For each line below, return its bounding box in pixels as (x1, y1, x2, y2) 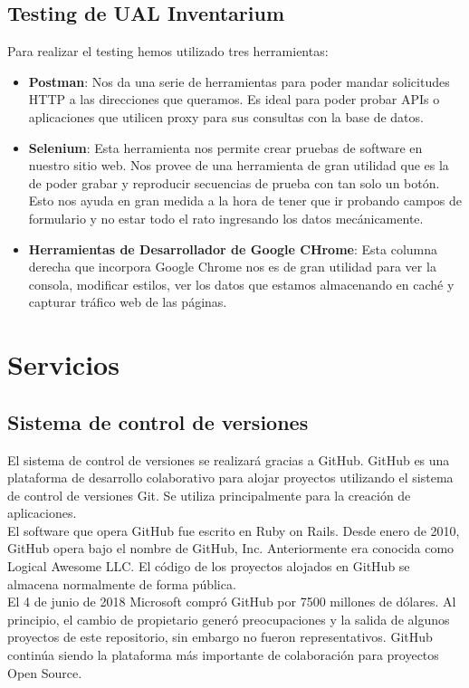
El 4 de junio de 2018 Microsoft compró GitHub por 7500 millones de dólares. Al (7, 592, 456, 611)
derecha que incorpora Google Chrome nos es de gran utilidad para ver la (28, 257, 436, 276)
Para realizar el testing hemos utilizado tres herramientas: (7, 42, 329, 61)
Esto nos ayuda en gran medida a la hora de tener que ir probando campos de (28, 191, 462, 210)
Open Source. (7, 663, 82, 682)
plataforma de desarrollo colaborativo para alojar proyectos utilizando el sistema (7, 468, 454, 487)
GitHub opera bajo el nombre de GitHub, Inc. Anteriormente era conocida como (7, 539, 455, 558)
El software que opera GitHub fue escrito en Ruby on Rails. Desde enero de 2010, (7, 521, 460, 540)
